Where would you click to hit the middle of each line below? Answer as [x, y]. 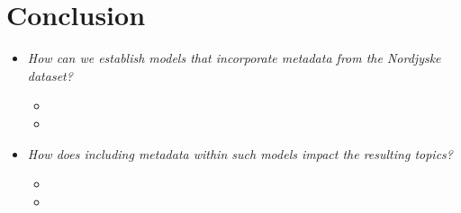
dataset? [50, 75]
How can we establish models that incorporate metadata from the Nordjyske [234, 58]
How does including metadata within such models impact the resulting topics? [240, 153]
